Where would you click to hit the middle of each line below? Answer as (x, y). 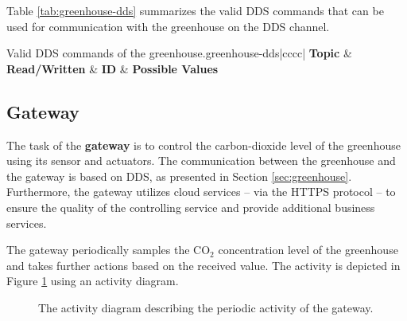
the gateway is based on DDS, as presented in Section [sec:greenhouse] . (179, 176)
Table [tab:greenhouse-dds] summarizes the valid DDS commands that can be (195, 10)
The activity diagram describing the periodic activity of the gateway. (206, 307)
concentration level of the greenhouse (308, 250)
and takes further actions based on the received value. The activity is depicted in (203, 265)
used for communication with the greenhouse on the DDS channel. (168, 26)
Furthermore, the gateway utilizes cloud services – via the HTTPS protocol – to (201, 192)
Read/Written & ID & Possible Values (112, 68)
